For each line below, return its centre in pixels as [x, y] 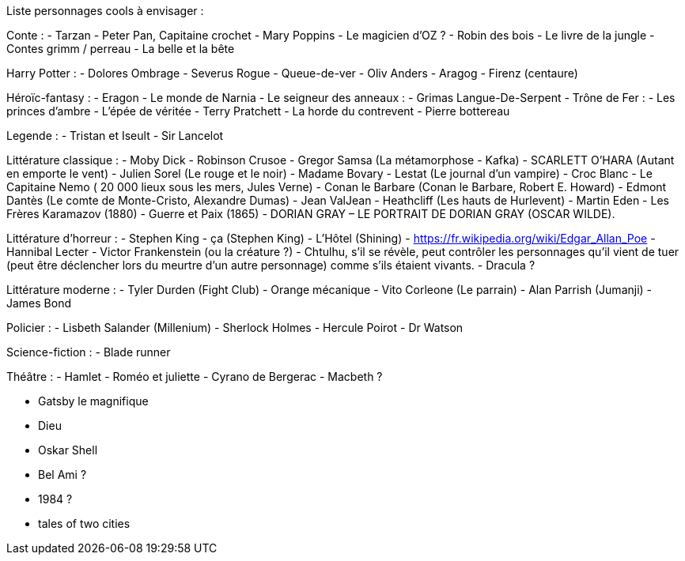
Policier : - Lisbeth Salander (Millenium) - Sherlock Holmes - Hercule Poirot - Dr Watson [235, 328]
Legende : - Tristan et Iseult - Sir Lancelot [115, 136]
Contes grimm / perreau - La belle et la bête [121, 49]
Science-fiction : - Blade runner [89, 352]
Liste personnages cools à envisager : [105, 11]
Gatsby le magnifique [93, 401]
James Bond [39, 303]
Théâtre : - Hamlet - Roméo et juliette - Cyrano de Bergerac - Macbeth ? [195, 377]
